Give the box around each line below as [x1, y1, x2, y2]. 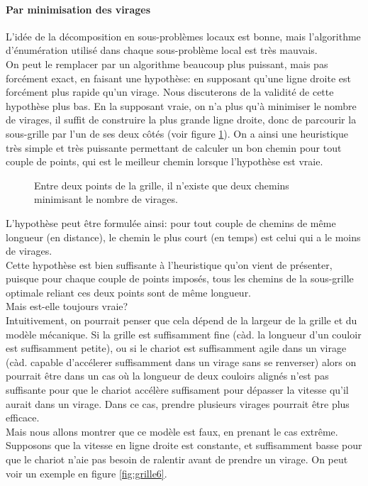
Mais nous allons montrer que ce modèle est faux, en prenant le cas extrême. [6, 424, 338, 438]
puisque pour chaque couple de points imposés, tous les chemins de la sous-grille [6, 271, 354, 286]
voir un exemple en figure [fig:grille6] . [6, 465, 167, 480]
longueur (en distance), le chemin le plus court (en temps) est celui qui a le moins [6, 229, 361, 244]
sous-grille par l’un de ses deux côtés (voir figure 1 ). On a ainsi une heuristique [6, 126, 348, 140]
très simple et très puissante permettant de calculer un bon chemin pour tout [6, 140, 342, 155]
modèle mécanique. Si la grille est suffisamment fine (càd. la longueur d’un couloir [6, 326, 362, 341]
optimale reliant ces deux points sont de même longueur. [6, 285, 252, 299]
